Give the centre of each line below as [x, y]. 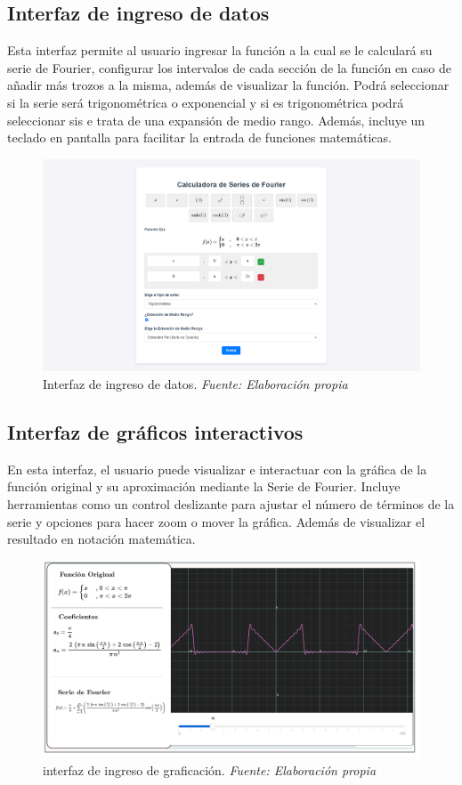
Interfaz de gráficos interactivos [155, 432]
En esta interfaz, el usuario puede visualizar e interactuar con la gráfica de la [217, 469]
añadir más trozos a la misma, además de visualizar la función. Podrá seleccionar [228, 85]
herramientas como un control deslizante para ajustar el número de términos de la [231, 504]
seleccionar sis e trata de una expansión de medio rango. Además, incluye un [216, 120]
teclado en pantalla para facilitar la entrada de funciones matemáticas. [199, 138]
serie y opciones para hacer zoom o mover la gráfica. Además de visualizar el [216, 521]
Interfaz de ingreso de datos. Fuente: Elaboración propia [195, 384]
